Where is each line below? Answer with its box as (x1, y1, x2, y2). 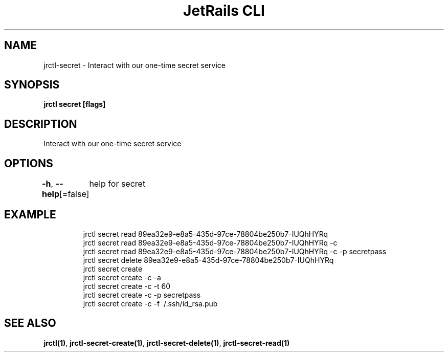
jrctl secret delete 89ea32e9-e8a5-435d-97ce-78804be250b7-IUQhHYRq (83, 255, 334, 264)
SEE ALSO (4, 317, 56, 330)
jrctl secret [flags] (43, 100, 106, 109)
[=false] (59, 189, 89, 199)
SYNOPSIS (4, 78, 60, 92)
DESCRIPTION (4, 117, 77, 130)
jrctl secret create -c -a (83, 273, 161, 282)
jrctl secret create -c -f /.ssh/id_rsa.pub (83, 299, 218, 308)
